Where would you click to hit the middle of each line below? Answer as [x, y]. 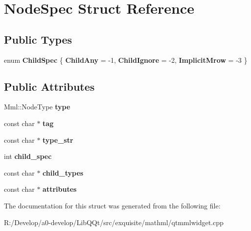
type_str [58, 140]
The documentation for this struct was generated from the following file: [112, 205]
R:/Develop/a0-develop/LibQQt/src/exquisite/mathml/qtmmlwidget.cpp [114, 222]
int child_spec [28, 156]
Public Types [38, 39]
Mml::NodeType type [37, 107]
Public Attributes [49, 86]
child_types [63, 172]
